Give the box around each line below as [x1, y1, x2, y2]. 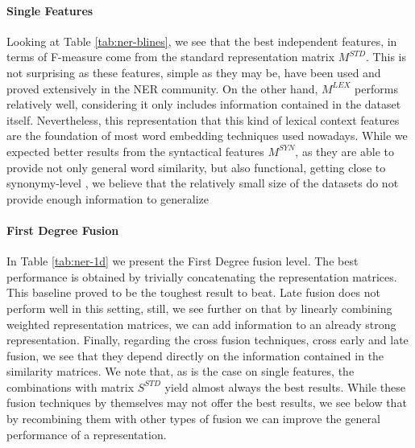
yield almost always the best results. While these [164, 378, 405, 395]
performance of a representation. [6, 425, 167, 442]
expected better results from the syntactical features [6, 142, 264, 159]
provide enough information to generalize [6, 190, 209, 207]
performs [355, 80, 398, 97]
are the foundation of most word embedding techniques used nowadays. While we [6, 127, 408, 144]
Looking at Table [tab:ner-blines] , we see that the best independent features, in [6, 32, 397, 49]
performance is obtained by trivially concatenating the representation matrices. [6, 268, 397, 285]
